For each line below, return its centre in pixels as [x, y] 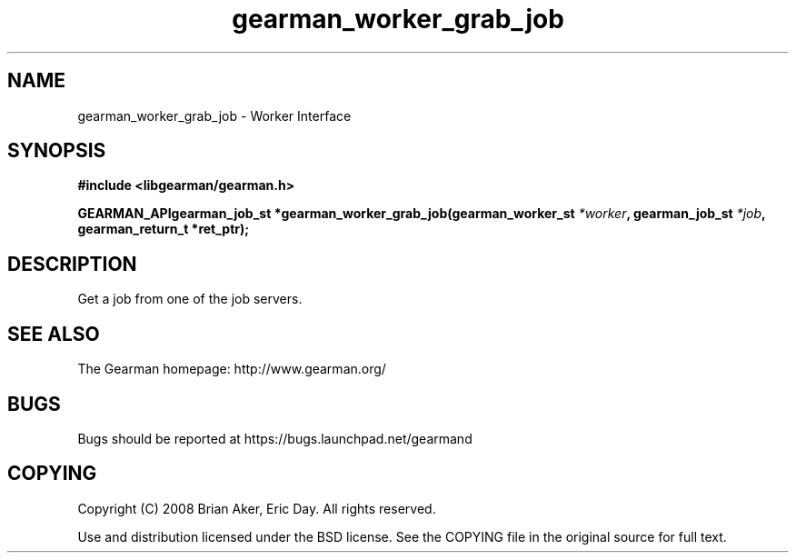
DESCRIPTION [72, 264]
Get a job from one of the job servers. [190, 299]
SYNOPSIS [57, 151]
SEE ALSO [54, 334]
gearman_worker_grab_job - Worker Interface [214, 115]
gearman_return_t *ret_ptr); [164, 229]
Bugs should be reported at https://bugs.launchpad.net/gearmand [275, 438]
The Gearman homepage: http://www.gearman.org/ [232, 369]
